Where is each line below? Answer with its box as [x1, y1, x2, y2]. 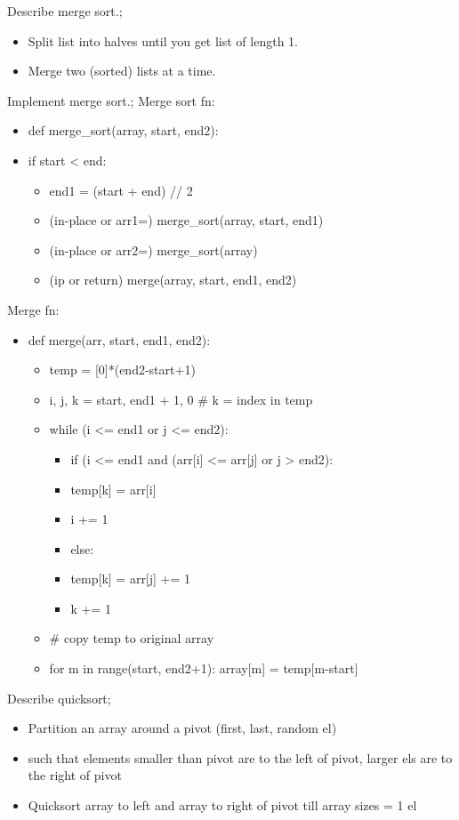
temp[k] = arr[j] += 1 [70, 569, 191, 588]
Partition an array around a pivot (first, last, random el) [28, 719, 337, 737]
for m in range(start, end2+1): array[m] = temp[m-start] [49, 659, 358, 678]
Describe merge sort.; [7, 2, 123, 20]
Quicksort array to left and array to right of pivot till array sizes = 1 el [28, 796, 417, 815]
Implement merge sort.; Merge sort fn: [7, 91, 215, 109]
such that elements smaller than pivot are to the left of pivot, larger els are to [28, 748, 453, 767]
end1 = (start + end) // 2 [49, 181, 193, 199]
